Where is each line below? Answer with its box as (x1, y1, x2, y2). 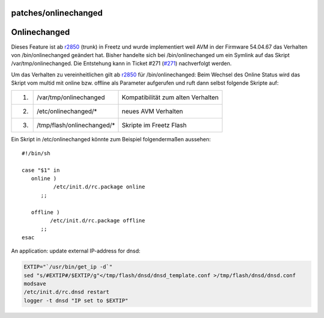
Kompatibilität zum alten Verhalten (122, 93, 219, 102)
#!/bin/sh (22, 150, 50, 156)
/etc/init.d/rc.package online (53, 183, 145, 191)
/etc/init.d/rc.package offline (50, 217, 145, 224)
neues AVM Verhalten (122, 107, 183, 115)
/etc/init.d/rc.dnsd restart (23, 289, 110, 296)
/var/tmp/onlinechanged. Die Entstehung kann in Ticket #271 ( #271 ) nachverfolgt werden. (11, 60, 232, 67)
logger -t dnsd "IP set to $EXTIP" (23, 297, 128, 304)
